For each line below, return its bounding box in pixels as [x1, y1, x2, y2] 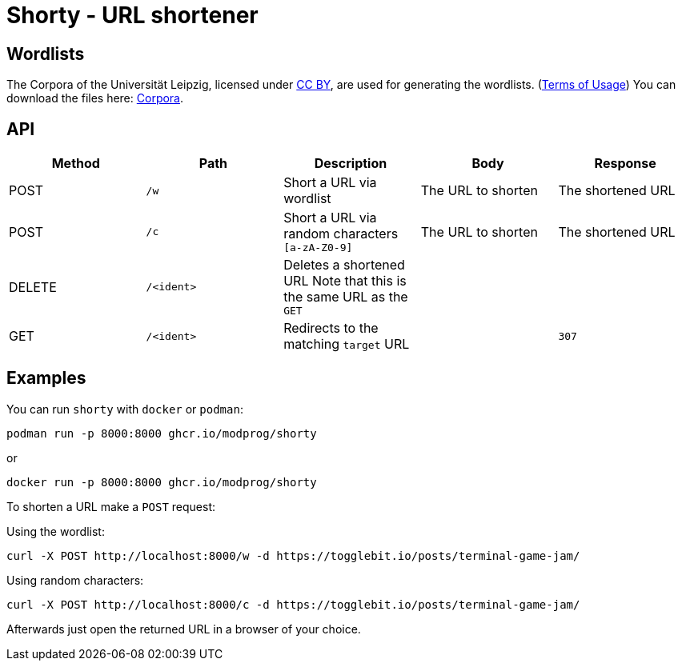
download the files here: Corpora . [6, 91, 184, 106]
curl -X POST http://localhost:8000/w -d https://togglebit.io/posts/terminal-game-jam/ [6, 549, 580, 562]
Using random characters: [6, 573, 144, 587]
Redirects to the [283, 320, 379, 337]
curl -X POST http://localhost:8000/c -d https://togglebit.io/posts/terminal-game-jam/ [6, 597, 580, 611]
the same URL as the [283, 289, 408, 306]
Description [314, 155, 387, 172]
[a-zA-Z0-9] [283, 242, 353, 254]
